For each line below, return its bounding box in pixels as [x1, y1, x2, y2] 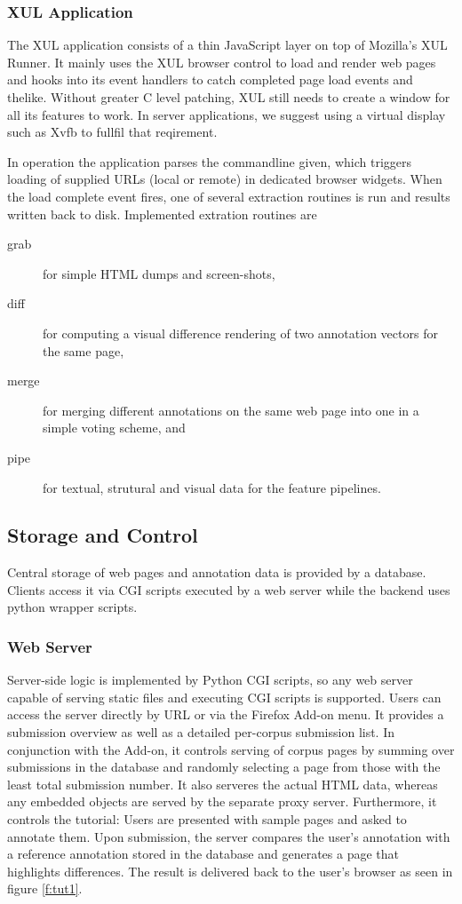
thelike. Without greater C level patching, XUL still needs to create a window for [7, 88, 450, 106]
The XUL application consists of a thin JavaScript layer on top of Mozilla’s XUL [7, 36, 448, 54]
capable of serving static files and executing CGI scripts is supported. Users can [7, 687, 442, 706]
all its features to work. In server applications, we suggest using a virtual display [7, 105, 446, 123]
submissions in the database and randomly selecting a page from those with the [7, 757, 441, 776]
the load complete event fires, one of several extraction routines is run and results [7, 186, 450, 205]
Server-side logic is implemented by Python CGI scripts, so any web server [7, 670, 413, 689]
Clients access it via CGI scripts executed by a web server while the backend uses [7, 580, 450, 599]
